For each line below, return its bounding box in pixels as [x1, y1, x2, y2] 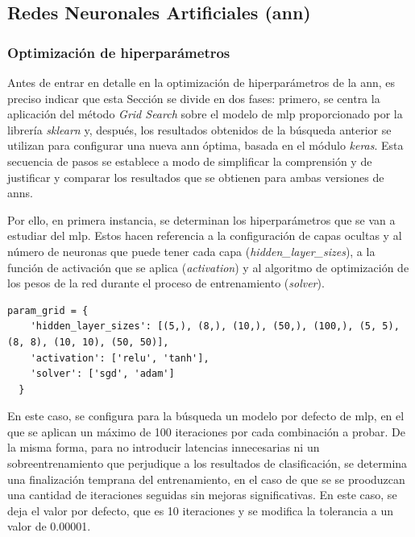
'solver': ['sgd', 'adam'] [30, 368, 175, 380]
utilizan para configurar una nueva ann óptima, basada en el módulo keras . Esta [7, 137, 404, 154]
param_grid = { [7, 304, 89, 316]
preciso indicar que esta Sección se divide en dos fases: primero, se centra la [7, 89, 380, 106]
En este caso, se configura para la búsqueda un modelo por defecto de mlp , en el [7, 407, 405, 424]
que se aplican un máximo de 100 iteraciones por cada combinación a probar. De [7, 423, 405, 440]
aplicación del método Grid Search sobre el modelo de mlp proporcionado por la [7, 105, 403, 122]
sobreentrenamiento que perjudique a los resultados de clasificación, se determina [7, 455, 408, 472]
